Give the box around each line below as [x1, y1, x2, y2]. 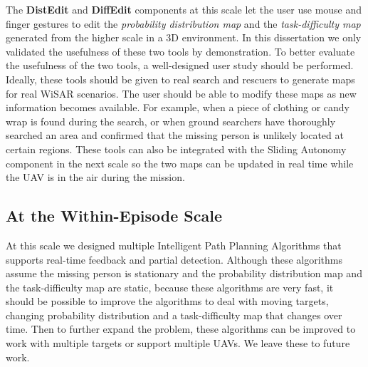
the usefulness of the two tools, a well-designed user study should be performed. [6, 58, 354, 73]
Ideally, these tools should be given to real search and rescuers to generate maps [6, 71, 355, 86]
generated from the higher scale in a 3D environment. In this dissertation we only [6, 30, 362, 45]
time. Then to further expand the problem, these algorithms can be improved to [6, 321, 356, 336]
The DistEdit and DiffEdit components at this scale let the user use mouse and [6, 2, 362, 16]
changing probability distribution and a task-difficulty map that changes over [6, 307, 342, 322]
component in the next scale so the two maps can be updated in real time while [6, 155, 354, 170]
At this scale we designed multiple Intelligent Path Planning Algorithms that [6, 237, 342, 252]
